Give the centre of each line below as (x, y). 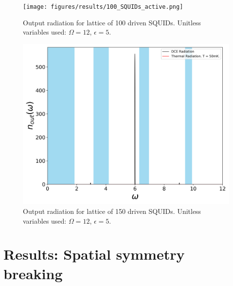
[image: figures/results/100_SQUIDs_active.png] (103, 7)
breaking (33, 273)
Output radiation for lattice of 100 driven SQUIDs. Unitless (112, 22)
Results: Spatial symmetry (94, 254)
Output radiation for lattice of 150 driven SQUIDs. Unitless (112, 211)
